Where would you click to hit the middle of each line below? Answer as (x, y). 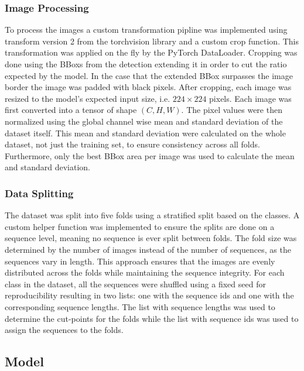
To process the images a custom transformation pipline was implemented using (146, 30)
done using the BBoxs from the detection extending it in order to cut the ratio (146, 64)
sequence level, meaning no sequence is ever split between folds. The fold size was (151, 238)
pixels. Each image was (250, 98)
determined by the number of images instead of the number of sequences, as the (148, 249)
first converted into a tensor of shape (71, 110)
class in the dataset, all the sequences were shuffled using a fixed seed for (135, 284)
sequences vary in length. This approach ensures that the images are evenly (140, 261)
